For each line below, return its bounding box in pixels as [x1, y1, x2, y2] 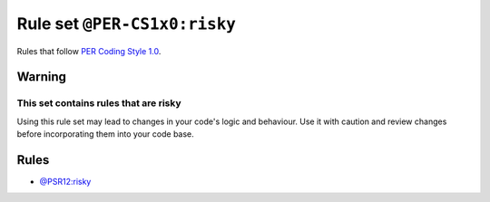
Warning [16, 69, 67, 85]
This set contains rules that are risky [16, 97, 181, 110]
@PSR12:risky [39, 177, 92, 187]
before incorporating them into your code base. [16, 129, 194, 139]
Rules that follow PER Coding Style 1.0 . [16, 45, 162, 56]
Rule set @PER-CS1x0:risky [16, 14, 236, 34]
